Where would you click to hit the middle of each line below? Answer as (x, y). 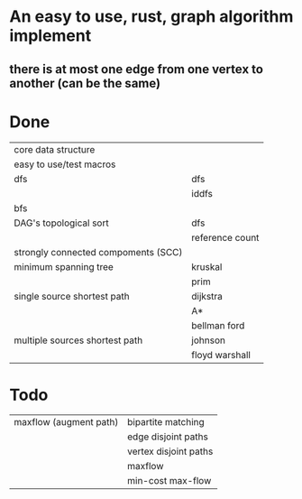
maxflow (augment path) (66, 422)
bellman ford (218, 325)
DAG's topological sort (62, 223)
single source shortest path (72, 296)
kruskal (207, 266)
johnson (208, 340)
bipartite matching (166, 422)
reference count (225, 237)
